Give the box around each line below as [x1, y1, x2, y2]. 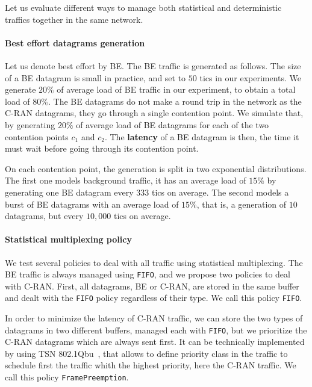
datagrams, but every [5, 209, 84, 222]
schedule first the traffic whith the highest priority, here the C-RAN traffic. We [5, 359, 296, 371]
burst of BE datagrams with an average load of [5, 197, 179, 210]
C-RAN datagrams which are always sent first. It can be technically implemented [5, 335, 305, 348]
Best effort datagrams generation [5, 36, 145, 49]
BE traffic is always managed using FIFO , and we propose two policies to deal [5, 268, 290, 280]
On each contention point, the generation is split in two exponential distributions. [5, 162, 307, 175]
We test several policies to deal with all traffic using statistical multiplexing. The [5, 256, 303, 268]
